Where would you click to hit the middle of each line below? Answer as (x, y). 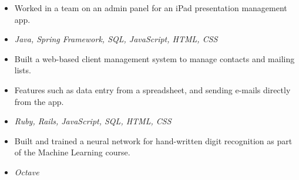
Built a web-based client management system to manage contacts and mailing (154, 58)
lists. (23, 70)
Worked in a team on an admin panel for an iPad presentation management (151, 8)
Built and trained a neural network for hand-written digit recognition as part (153, 140)
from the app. (39, 101)
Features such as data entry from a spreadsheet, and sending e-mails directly (152, 89)
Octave (27, 171)
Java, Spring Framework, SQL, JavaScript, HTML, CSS (116, 39)
